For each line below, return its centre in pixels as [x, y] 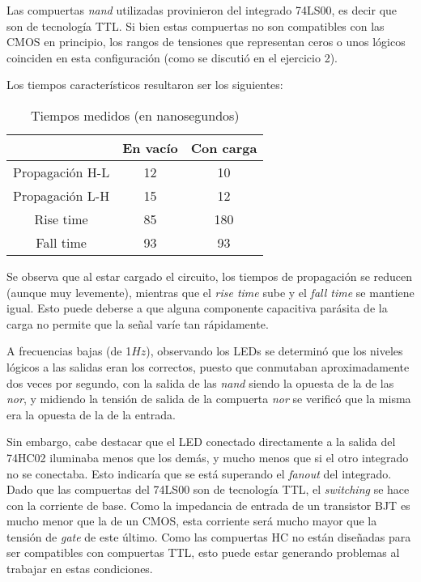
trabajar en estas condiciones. [80, 569]
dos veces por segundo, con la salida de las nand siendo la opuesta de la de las [200, 382]
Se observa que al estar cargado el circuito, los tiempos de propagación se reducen [210, 276]
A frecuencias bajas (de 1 [69, 351]
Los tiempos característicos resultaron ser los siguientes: [145, 85]
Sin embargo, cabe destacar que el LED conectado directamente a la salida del [201, 442]
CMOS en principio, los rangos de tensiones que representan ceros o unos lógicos [206, 42]
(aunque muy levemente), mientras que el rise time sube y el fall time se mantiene [210, 292]
